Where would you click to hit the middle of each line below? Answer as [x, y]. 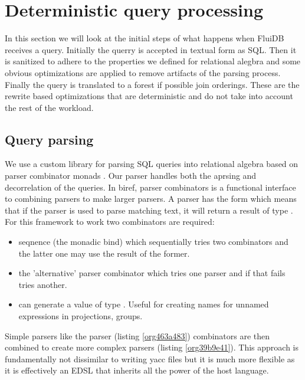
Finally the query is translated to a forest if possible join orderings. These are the [152, 84]
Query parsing [49, 139]
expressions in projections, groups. [81, 316]
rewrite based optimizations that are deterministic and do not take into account [149, 96]
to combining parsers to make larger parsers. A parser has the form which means [151, 199]
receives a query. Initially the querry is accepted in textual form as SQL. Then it [151, 49]
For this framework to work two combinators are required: [110, 222]
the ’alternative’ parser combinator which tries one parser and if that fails [152, 273]
